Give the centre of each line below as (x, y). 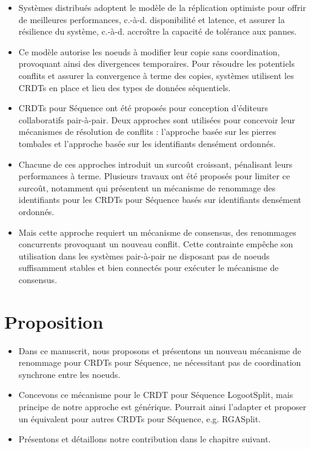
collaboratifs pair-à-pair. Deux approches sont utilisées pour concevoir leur (157, 119)
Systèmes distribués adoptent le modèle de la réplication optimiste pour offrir (162, 7)
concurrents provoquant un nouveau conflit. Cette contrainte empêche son (156, 244)
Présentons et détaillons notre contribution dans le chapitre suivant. (145, 439)
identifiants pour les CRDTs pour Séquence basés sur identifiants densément (160, 200)
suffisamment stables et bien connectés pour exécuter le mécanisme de (149, 268)
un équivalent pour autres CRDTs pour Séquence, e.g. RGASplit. (140, 418)
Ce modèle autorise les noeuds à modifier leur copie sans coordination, (149, 51)
